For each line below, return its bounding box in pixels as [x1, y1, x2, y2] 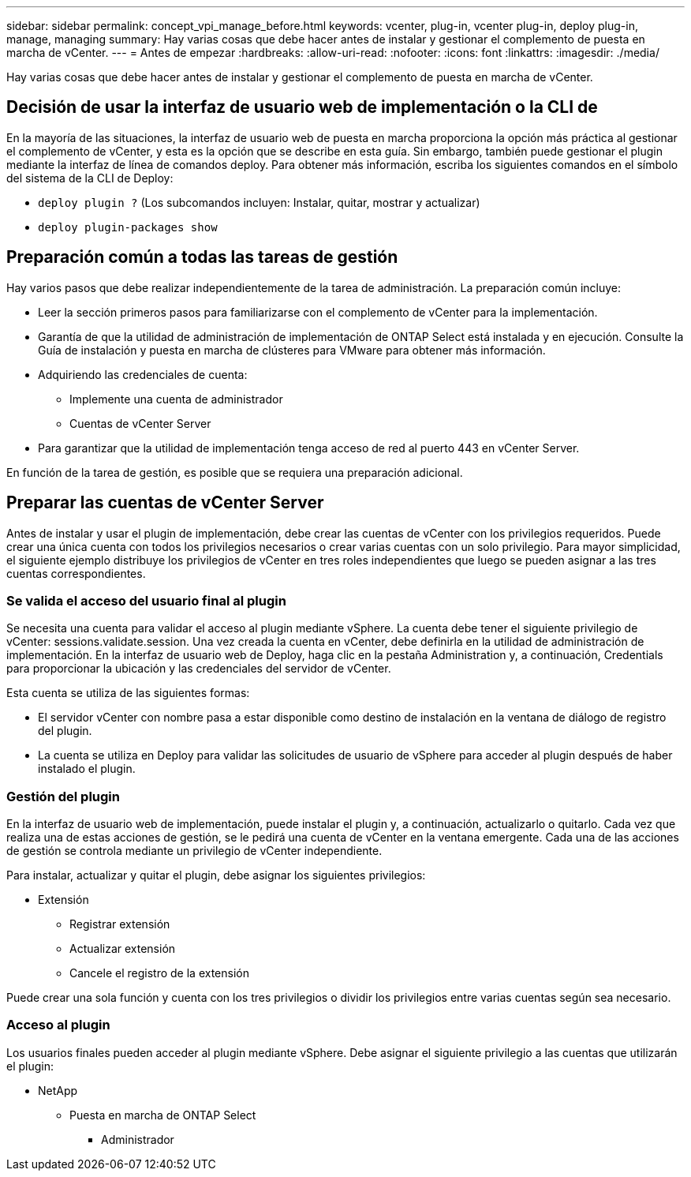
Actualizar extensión [69, 942, 176, 956]
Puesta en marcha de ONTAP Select [69, 1108, 256, 1122]
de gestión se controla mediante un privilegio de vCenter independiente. [6, 844, 383, 858]
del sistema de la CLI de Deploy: [6, 171, 174, 185]
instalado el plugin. [38, 762, 136, 776]
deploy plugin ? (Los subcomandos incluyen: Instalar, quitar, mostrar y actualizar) [38, 195, 480, 209]
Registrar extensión [69, 917, 170, 931]
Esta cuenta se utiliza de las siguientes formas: [6, 686, 250, 700]
